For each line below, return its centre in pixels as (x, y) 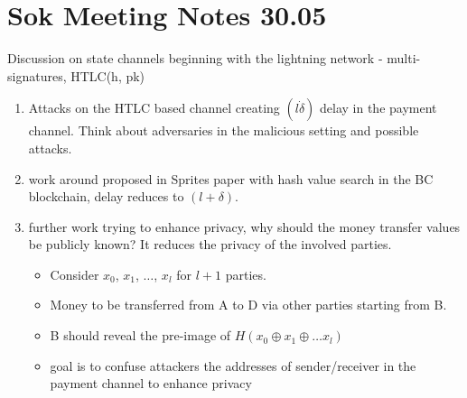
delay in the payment (378, 108)
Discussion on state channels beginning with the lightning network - (195, 58)
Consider (75, 274)
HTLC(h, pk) (108, 75)
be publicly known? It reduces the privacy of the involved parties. (210, 244)
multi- (404, 58)
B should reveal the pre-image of (140, 335)
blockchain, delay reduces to (106, 196)
